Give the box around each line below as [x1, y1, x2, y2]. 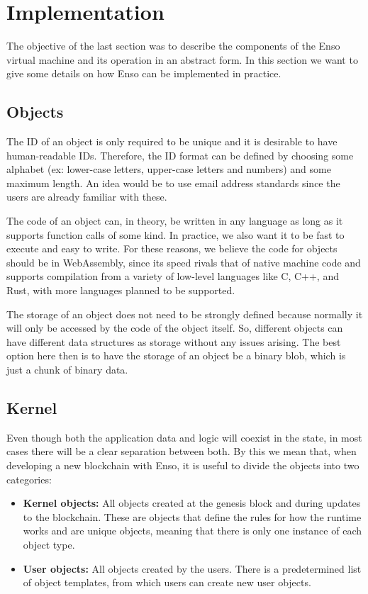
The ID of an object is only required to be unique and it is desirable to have [6, 134, 338, 149]
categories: [6, 471, 52, 486]
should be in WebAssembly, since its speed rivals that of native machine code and [6, 254, 361, 269]
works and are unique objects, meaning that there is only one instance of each [23, 523, 362, 538]
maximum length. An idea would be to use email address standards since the [6, 175, 340, 190]
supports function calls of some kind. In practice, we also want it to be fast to [6, 227, 345, 242]
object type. [23, 537, 75, 551]
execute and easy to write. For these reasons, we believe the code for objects [6, 241, 338, 256]
